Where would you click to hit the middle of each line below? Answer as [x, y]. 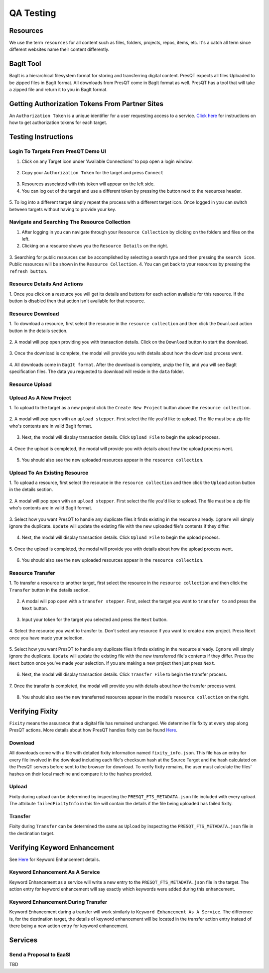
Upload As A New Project [40, 397]
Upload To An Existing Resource [49, 473]
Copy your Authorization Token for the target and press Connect [93, 172]
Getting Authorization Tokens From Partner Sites [86, 104]
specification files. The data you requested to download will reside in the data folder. [97, 371]
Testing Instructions [41, 137]
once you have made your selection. [47, 638]
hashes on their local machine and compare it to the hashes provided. [81, 774]
